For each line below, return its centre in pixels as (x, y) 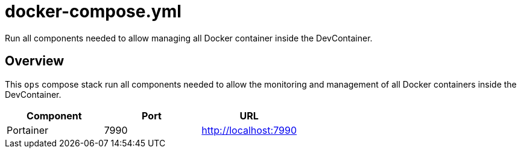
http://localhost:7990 (249, 130)
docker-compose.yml (93, 11)
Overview (35, 61)
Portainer (27, 130)
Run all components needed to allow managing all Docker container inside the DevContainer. (189, 38)
